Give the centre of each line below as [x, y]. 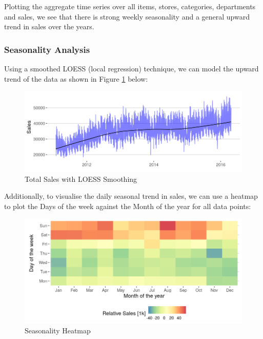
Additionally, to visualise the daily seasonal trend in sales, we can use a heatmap [131, 196]
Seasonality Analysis [47, 49]
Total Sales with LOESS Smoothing [81, 178]
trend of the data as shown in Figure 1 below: [76, 78]
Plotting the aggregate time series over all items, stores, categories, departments [130, 6]
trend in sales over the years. [49, 26]
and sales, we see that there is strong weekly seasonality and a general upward [127, 16]
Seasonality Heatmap [58, 330]
